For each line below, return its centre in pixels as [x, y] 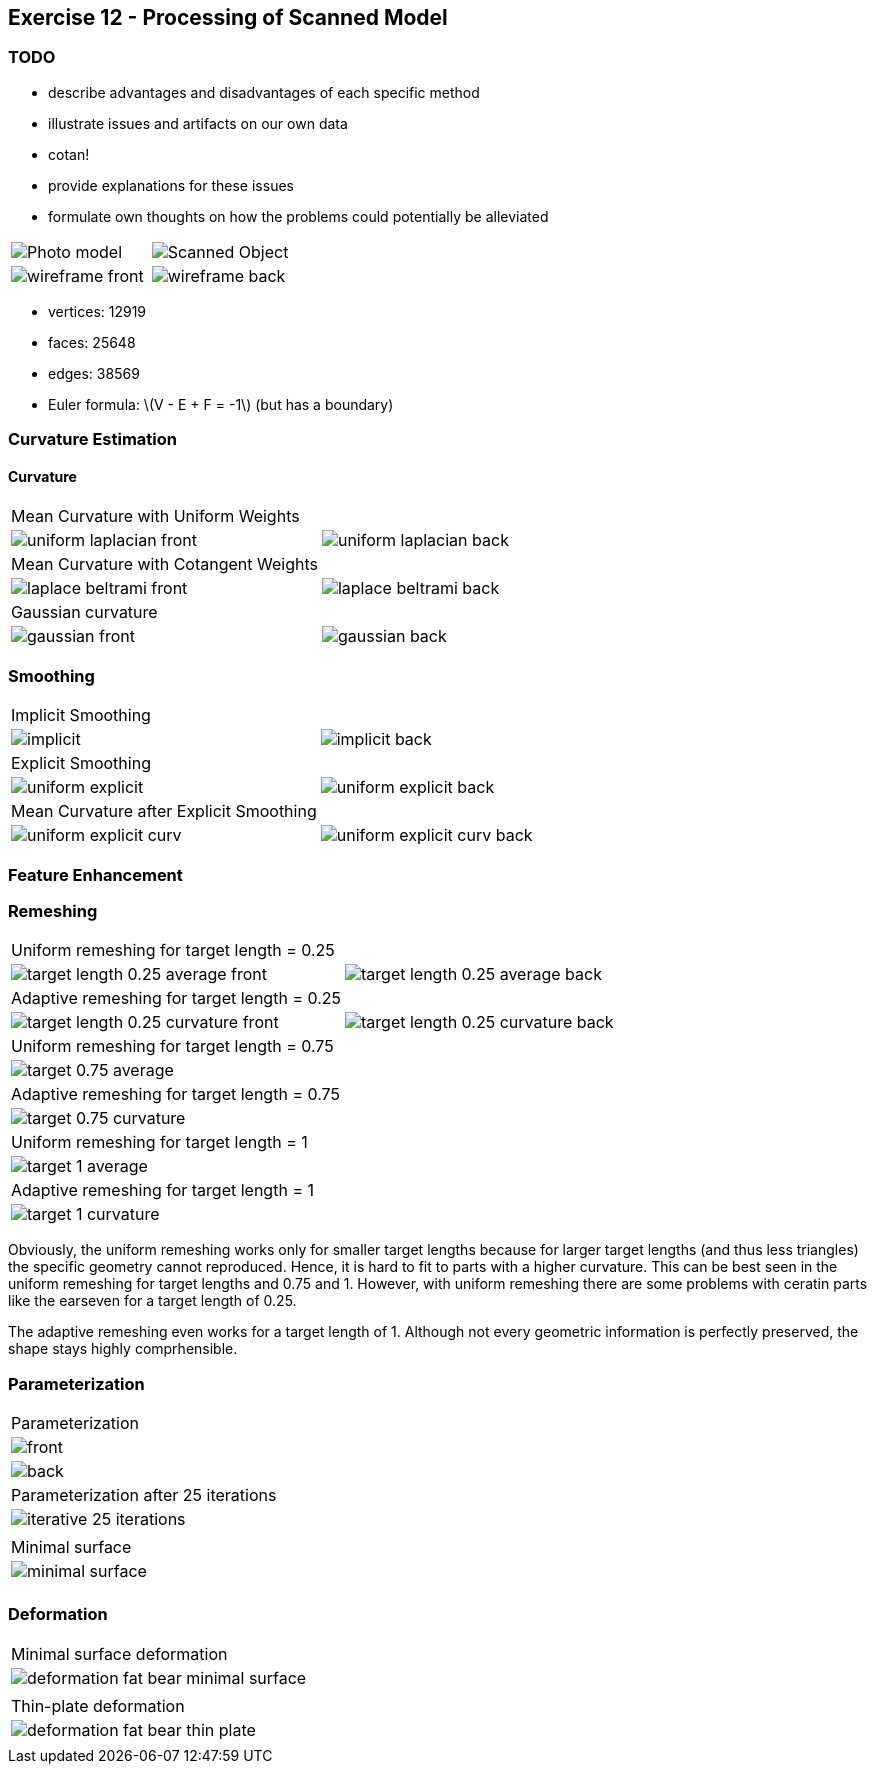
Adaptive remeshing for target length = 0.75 [175, 1094]
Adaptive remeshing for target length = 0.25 [176, 998]
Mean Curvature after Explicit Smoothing [164, 811]
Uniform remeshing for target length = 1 [159, 1142]
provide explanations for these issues [171, 185]
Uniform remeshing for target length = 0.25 [173, 950]
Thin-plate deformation [98, 1705]
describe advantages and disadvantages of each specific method [264, 92]
